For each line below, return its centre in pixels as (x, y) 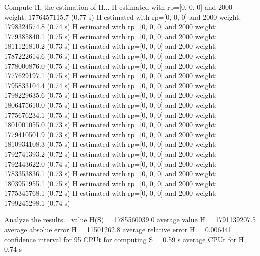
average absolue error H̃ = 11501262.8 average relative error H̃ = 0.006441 (118, 230)
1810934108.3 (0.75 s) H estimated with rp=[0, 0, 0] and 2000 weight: (111, 144)
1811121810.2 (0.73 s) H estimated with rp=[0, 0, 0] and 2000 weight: (111, 46)
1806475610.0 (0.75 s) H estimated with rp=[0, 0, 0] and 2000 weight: (111, 104)
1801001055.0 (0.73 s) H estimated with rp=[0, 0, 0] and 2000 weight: (111, 124)
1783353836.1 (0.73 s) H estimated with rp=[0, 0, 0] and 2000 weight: (111, 174)
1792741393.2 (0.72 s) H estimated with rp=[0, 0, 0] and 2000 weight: (111, 154)
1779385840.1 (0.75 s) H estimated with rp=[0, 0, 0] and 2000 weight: (111, 36)
